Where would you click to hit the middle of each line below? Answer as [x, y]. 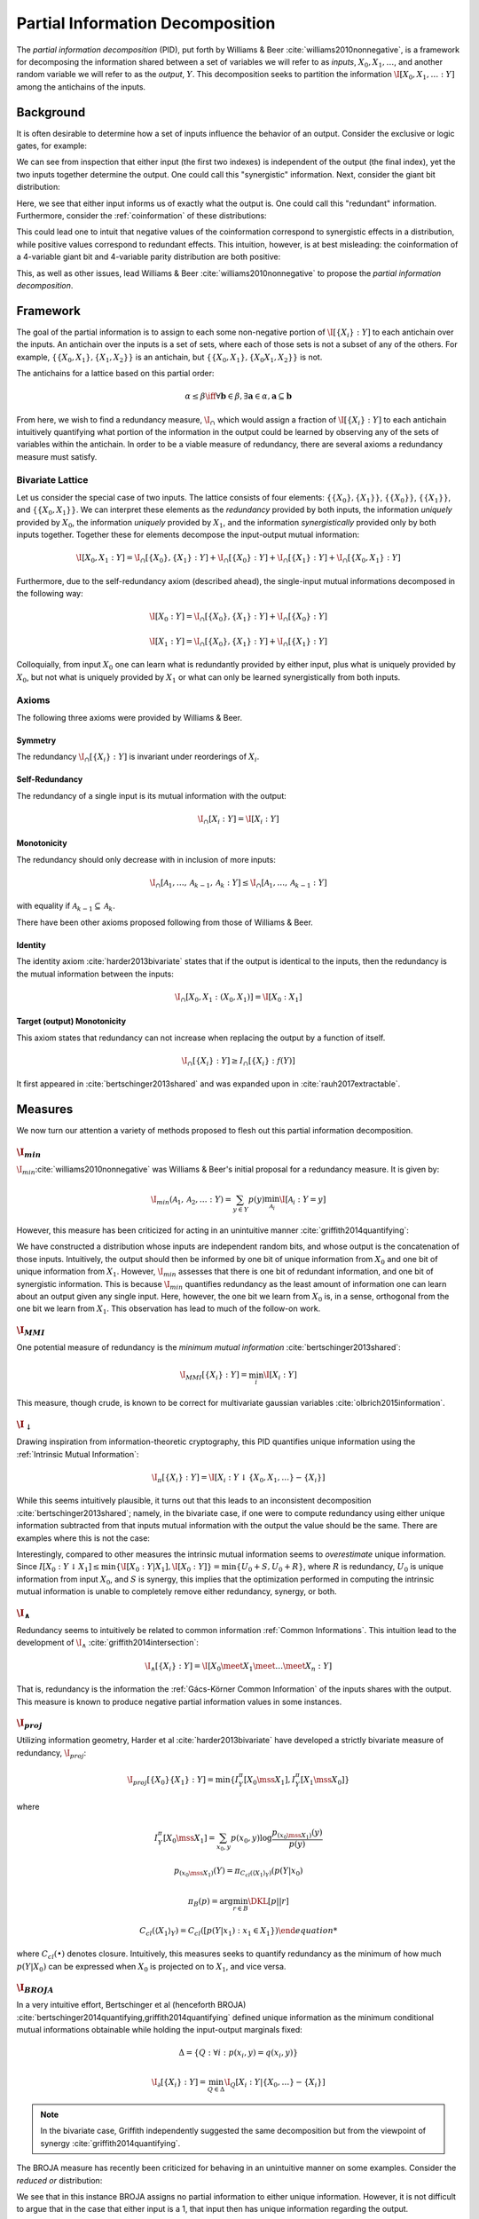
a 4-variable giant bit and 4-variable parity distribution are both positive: [149, 257]
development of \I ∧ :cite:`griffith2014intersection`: [108, 1644]
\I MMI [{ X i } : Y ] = [213, 1376]
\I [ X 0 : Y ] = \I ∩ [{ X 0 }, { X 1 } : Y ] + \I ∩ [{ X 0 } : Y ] [239, 618]
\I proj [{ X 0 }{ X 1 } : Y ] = [171, 1781]
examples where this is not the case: [83, 1538]
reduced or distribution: [59, 2180]
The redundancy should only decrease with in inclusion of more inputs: [146, 859]
